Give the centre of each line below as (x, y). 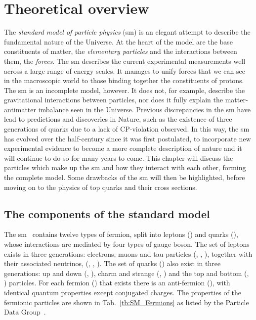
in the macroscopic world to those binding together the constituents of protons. (124, 80)
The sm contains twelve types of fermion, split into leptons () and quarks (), (121, 234)
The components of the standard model (107, 213)
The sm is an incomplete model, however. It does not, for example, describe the (125, 90)
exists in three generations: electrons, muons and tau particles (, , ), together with (128, 253)
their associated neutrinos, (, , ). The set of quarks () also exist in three (112, 263)
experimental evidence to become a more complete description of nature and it (123, 148)
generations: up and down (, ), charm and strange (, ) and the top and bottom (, (127, 273)
